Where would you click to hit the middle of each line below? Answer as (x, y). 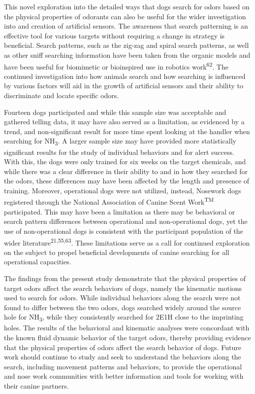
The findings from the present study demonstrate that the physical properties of (125, 278)
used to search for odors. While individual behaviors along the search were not (122, 298)
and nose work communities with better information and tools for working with (124, 376)
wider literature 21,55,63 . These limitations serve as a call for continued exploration (127, 242)
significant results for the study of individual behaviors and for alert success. (119, 152)
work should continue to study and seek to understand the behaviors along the (123, 357)
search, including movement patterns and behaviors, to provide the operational (123, 366)
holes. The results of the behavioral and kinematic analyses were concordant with (127, 328)
